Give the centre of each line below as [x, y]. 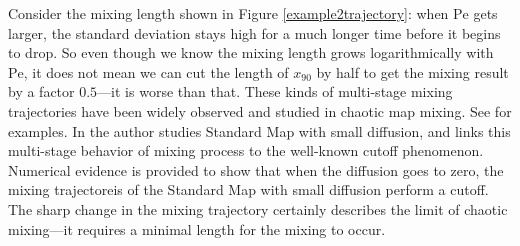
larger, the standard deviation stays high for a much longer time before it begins [254, 32]
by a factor [41, 91]
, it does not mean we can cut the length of [156, 71]
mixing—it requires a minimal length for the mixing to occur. [197, 228]
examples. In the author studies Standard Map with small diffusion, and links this [259, 130]
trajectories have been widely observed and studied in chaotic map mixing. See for [260, 110]
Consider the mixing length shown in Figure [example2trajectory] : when [228, 13]
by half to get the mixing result [412, 71]
